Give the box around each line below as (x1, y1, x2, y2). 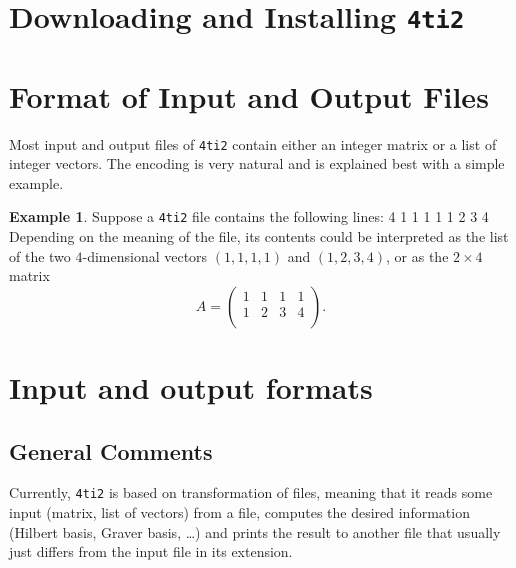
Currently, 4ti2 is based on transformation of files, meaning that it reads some (9, 482, 493, 503)
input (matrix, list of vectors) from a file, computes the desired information (9, 502, 470, 523)
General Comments (9, 435, 213, 466)
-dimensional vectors (82, 245, 208, 266)
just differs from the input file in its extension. (9, 541, 293, 562)
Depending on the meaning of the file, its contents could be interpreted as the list (9, 226, 509, 247)
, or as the (386, 245, 449, 266)
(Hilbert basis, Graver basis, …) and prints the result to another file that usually (9, 521, 501, 542)
